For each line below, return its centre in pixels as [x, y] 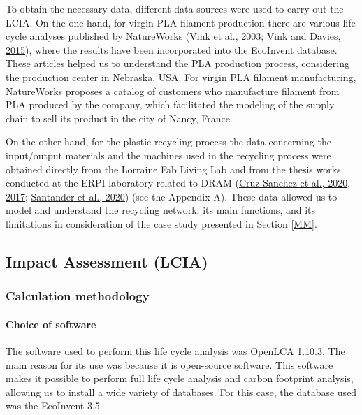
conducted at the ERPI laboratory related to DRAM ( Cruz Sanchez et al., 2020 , [178, 183]
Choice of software [51, 324]
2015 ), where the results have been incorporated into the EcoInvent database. [172, 49]
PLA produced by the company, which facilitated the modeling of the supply [170, 104]
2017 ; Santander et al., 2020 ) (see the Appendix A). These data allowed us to [172, 196]
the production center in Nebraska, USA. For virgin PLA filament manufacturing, [181, 77]
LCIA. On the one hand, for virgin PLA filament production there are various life [181, 22]
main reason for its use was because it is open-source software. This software [169, 364]
